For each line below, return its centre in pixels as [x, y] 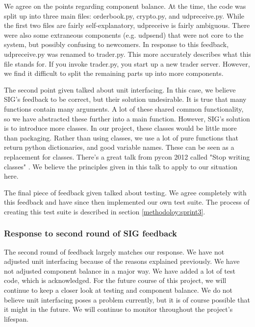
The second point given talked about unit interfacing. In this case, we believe [120, 89]
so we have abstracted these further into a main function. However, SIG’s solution [127, 118]
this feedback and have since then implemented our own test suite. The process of [127, 202]
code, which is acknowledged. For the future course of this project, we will [115, 280]
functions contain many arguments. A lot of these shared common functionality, [124, 108]
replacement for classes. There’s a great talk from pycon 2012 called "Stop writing [127, 156]
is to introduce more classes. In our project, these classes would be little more [120, 128]
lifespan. [16, 318]
